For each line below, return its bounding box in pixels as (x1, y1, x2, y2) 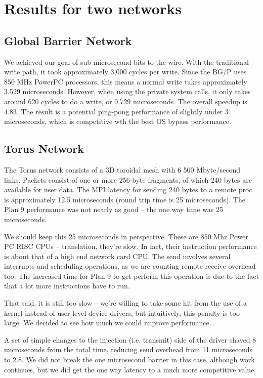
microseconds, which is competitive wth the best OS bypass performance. (4, 116, 231, 127)
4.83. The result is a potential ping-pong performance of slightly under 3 (4, 106, 229, 116)
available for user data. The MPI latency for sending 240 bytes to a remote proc (4, 184, 252, 195)
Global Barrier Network (4, 32, 132, 48)
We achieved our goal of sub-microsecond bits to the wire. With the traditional (4, 56, 249, 67)
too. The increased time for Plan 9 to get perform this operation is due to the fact (4, 270, 259, 281)
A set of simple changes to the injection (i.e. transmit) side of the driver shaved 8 (4, 334, 256, 345)
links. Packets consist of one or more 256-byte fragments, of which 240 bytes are (4, 174, 252, 185)
